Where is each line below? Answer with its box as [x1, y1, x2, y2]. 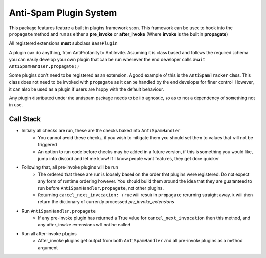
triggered [38, 142, 57, 148]
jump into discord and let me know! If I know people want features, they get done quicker [38, 155, 219, 161]
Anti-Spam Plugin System [9, 7, 117, 18]
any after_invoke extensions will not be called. [38, 222, 132, 227]
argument [38, 244, 58, 251]
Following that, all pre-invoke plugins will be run [21, 164, 118, 170]
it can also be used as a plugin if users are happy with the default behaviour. [9, 86, 164, 92]
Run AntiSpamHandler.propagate [21, 208, 96, 214]
